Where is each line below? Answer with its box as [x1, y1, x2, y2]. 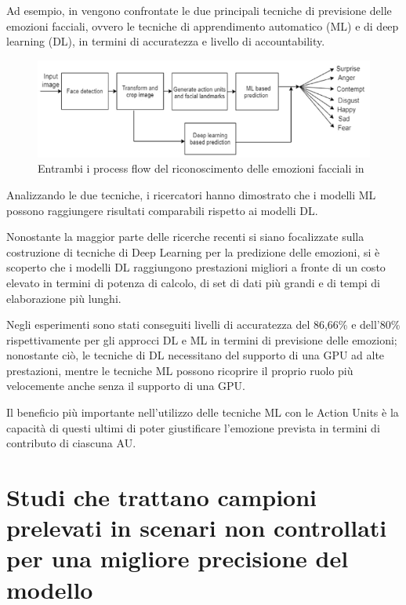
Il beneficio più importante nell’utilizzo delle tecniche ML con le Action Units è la [6, 404, 399, 421]
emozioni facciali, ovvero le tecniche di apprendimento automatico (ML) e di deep [6, 17, 399, 34]
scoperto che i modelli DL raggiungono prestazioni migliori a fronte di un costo [6, 259, 386, 275]
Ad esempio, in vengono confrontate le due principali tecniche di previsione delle [6, 2, 392, 18]
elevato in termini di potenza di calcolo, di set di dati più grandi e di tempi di [6, 274, 380, 290]
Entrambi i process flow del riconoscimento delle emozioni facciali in [38, 160, 364, 177]
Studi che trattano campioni [6, 481, 317, 513]
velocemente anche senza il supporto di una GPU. [6, 377, 245, 394]
